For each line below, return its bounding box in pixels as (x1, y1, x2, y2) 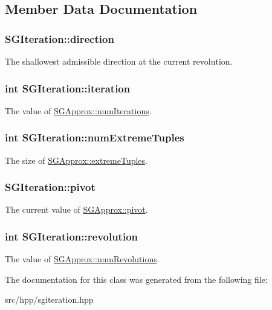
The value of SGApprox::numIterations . (5, 104, 152, 117)
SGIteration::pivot (5, 179, 96, 195)
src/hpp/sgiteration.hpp (5, 293, 94, 306)
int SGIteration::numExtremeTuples (5, 130, 184, 145)
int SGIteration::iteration (5, 80, 131, 95)
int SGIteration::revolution (5, 228, 138, 244)
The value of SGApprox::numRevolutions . (5, 253, 160, 265)
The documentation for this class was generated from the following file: (5, 273, 268, 285)
